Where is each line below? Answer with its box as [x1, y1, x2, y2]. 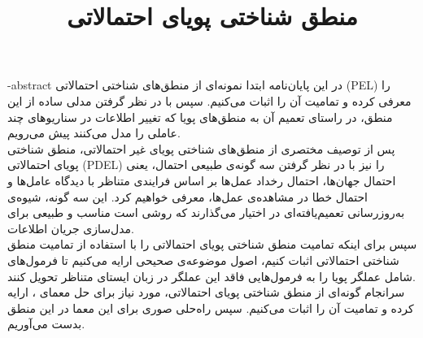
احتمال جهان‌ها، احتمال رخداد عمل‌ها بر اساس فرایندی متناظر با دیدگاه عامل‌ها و [7, 171, 396, 188]
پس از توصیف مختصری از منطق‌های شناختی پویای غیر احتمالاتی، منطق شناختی [7, 140, 395, 157]
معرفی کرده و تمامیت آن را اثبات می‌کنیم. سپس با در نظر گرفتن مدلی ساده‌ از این [7, 92, 412, 109]
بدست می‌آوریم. [7, 315, 85, 332]
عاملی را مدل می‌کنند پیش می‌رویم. [7, 124, 181, 141]
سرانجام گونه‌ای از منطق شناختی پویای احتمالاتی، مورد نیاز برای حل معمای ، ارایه [7, 284, 405, 301]
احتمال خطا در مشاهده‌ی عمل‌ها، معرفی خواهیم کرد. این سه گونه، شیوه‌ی [7, 188, 368, 205]
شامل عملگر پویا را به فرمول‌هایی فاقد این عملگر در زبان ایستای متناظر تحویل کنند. [7, 267, 416, 284]
